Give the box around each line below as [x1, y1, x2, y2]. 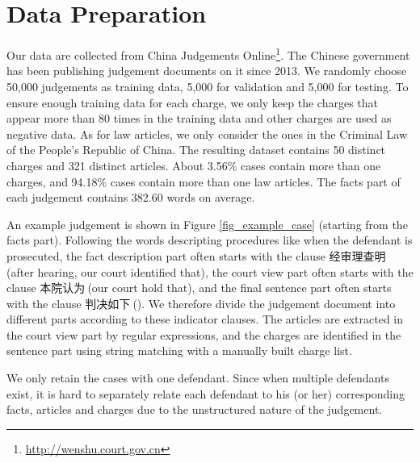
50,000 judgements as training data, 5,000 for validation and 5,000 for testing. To [6, 77, 409, 94]
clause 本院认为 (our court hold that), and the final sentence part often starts [6, 279, 392, 296]
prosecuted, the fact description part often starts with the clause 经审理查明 [6, 247, 386, 264]
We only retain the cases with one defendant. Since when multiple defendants [6, 369, 389, 386]
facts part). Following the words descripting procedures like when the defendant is [6, 231, 413, 248]
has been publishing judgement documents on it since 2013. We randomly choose [6, 62, 407, 79]
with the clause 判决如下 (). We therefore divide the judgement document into [6, 294, 396, 311]
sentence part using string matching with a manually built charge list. [6, 342, 352, 359]
